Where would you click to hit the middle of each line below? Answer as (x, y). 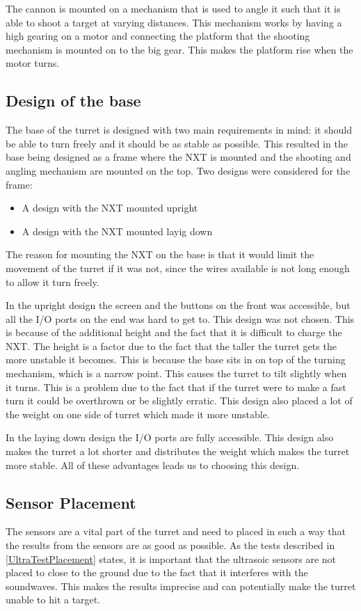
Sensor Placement (71, 502)
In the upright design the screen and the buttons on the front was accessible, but (178, 305)
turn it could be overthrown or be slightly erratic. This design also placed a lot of (179, 400)
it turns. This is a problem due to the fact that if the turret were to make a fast (176, 387)
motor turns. (33, 63)
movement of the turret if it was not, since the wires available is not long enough (178, 268)
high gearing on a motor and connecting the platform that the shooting (158, 36)
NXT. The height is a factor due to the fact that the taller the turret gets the (171, 346)
